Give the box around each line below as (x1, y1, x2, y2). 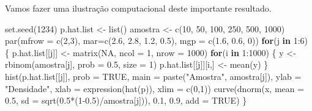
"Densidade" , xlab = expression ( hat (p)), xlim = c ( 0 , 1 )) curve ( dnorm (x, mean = (5, 82, 305, 95)
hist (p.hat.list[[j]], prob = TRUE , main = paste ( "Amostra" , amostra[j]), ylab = (5, 70, 302, 82)
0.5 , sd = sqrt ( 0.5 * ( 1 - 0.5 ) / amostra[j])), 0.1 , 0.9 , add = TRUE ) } (5, 94, 247, 107)
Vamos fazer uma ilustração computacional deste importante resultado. (5, 2, 272, 14)
